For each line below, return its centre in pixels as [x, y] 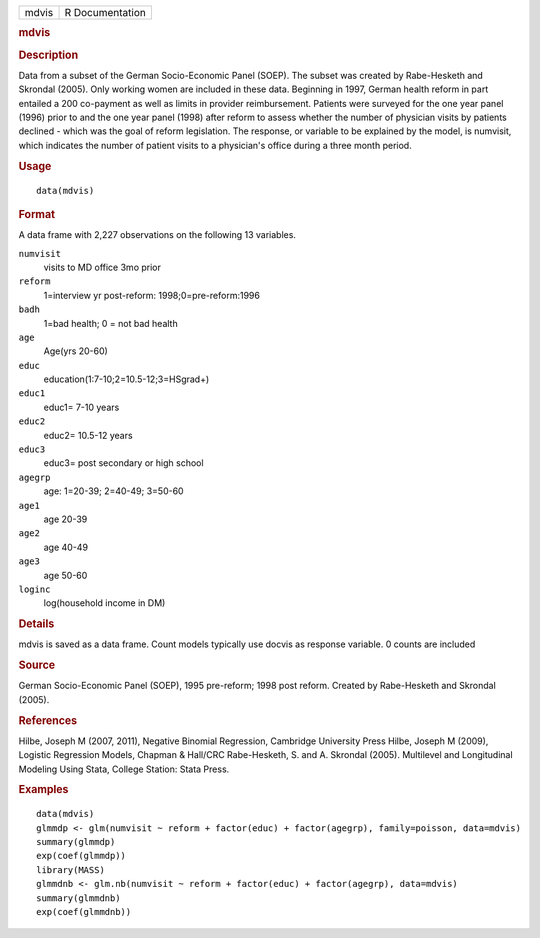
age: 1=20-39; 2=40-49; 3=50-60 [113, 491]
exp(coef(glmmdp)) [81, 856]
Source [37, 665]
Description [48, 55]
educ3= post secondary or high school [123, 463]
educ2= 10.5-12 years [88, 435]
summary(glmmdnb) [78, 898]
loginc [34, 589]
